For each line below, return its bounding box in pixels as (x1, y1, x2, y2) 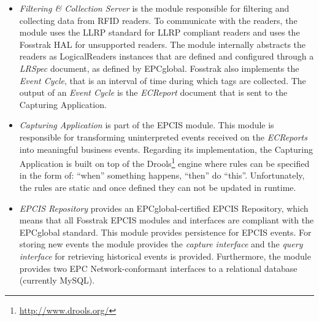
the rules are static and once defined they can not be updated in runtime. (19, 180, 296, 193)
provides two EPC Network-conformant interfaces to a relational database (19, 261, 298, 274)
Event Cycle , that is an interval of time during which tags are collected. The (19, 74, 306, 87)
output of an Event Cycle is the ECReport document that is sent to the (19, 86, 288, 99)
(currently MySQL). (19, 274, 95, 287)
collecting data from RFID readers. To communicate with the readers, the (19, 14, 298, 26)
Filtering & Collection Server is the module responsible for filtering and (19, 2, 290, 14)
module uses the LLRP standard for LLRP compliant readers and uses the (19, 26, 300, 39)
